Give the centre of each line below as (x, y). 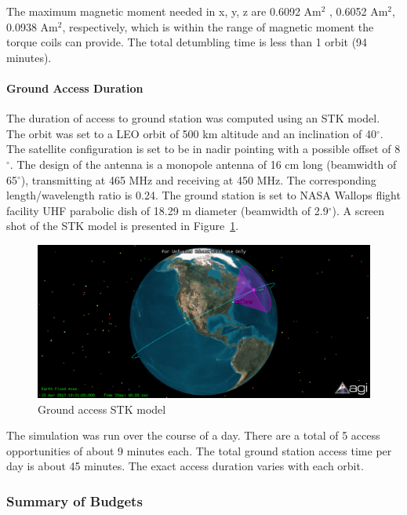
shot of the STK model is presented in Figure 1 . (123, 226)
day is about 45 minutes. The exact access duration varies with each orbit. (185, 466)
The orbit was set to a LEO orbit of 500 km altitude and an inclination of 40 (191, 133)
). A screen (358, 210)
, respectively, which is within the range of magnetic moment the (218, 26)
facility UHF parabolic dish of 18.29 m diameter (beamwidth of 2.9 (167, 210)
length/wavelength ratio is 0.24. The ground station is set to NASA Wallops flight (203, 195)
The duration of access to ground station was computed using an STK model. (193, 118)
